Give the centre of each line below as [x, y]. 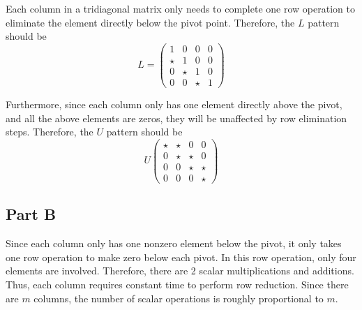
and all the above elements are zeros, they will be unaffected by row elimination [176, 118]
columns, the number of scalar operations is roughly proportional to [179, 298]
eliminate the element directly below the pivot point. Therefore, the [150, 22]
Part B [31, 214]
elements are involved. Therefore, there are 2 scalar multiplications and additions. [180, 271]
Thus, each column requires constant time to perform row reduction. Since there [177, 284]
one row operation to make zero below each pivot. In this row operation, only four [181, 257]
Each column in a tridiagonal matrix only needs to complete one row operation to [180, 8]
